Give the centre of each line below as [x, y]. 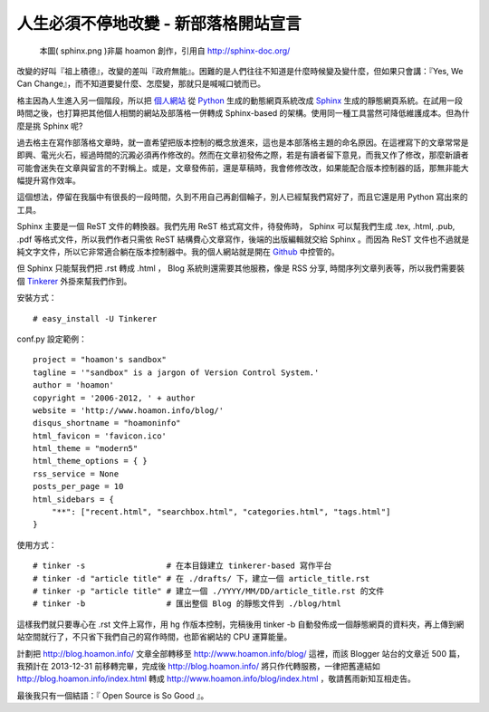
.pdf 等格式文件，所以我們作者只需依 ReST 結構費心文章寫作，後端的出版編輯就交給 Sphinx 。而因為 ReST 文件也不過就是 [243, 239]
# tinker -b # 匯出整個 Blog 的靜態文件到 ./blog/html [187, 604]
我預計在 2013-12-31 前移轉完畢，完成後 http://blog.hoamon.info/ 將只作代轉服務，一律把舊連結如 [198, 666]
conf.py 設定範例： [52, 339]
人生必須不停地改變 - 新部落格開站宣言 [159, 24]
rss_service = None [76, 474]
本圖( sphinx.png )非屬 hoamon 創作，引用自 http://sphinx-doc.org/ [165, 51]
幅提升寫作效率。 [48, 180]
